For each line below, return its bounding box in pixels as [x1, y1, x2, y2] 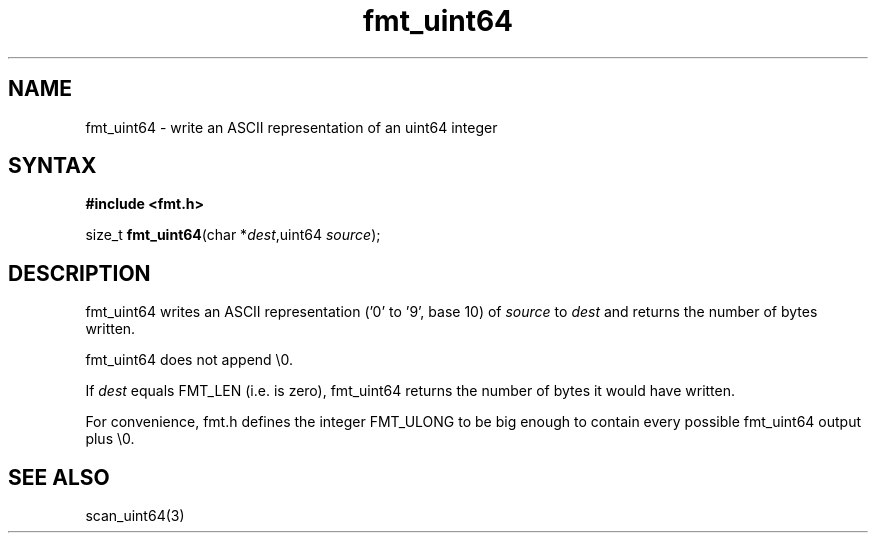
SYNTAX [8, 153, 97, 179]
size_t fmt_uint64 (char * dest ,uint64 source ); [85, 226, 381, 244]
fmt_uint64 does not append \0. [85, 351, 294, 369]
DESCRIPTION [8, 260, 151, 286]
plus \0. [85, 430, 135, 448]
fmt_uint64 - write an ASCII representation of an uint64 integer [85, 118, 498, 136]
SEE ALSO [8, 464, 110, 490]
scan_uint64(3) [85, 507, 185, 525]
